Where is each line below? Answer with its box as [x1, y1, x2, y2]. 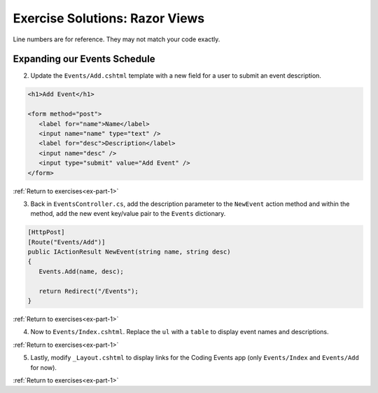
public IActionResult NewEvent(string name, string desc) [27, 248, 231, 256]
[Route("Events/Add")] [27, 238, 106, 246]
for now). [30, 363, 57, 371]
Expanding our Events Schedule [13, 53, 155, 65]
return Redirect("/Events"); [38, 287, 139, 295]
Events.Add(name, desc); [38, 267, 124, 275]
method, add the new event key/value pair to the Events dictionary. [30, 209, 226, 218]
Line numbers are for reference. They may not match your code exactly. [13, 35, 220, 43]
